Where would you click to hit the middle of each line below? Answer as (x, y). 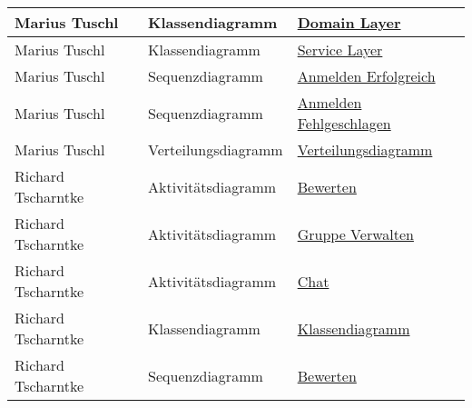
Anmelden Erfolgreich (366, 76)
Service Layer (340, 50)
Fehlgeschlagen (344, 123)
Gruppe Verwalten (355, 234)
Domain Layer (349, 22)
